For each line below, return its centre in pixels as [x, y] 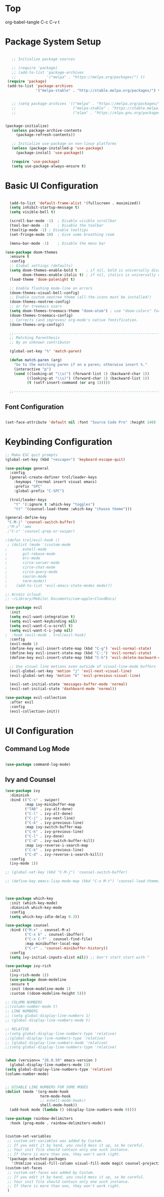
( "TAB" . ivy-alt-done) [49, 809]
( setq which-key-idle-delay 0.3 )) [44, 917]
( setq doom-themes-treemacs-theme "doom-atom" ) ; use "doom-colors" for [85, 311]
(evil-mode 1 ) [24, 644]
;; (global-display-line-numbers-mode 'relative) [57, 1043]
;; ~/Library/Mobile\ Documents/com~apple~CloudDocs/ [61, 599]
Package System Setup [53, 42]
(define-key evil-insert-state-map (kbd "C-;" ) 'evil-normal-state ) [81, 653]
